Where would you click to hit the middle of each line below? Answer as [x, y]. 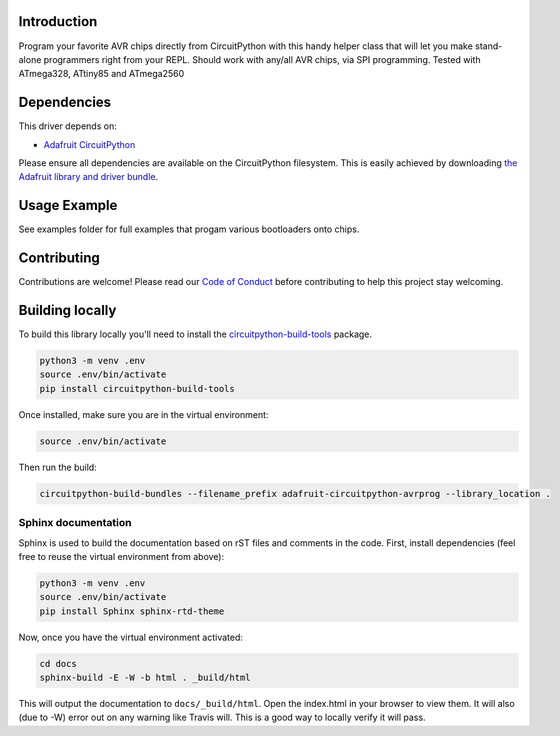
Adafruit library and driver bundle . [88, 177]
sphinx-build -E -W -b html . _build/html [145, 678]
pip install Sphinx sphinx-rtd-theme [132, 611]
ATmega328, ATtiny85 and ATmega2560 [101, 74]
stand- [489, 46]
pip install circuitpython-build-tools [137, 388]
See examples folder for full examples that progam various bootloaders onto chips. [189, 229]
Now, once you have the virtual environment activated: [131, 637]
